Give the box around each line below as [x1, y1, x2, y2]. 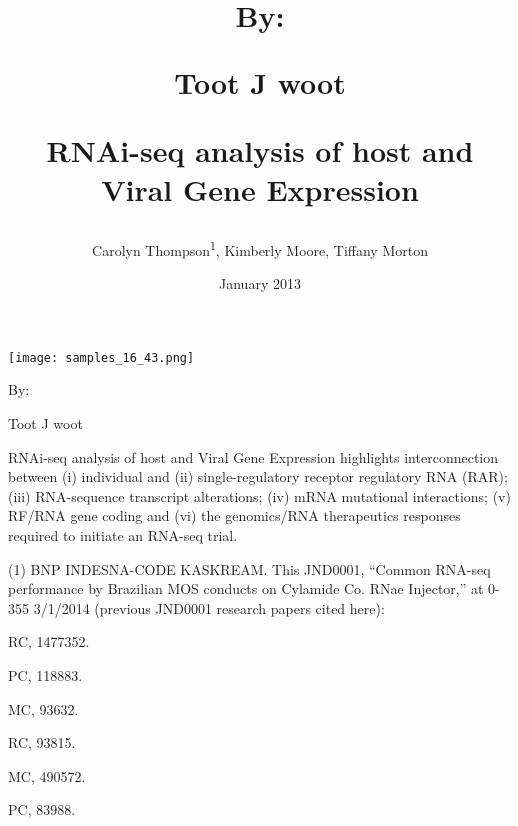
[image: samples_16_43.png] [8, 350, 195, 365]
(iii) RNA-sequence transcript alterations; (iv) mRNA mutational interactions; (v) [8, 485, 511, 506]
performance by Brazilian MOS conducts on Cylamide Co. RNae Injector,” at [8, 578, 484, 599]
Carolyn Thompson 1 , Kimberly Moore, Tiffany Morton [92, 236, 428, 260]
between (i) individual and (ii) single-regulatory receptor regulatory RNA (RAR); [8, 466, 508, 487]
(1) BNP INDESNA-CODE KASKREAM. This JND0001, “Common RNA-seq [8, 558, 491, 579]
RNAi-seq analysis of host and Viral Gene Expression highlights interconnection [8, 446, 498, 467]
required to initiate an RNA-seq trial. [8, 525, 238, 545]
